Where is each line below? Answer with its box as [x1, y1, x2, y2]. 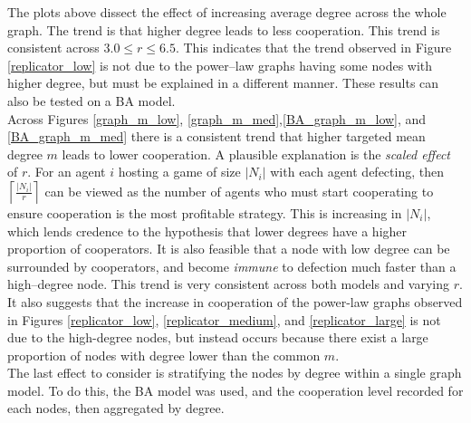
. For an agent [27, 162, 106, 181]
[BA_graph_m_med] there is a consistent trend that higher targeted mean [7, 127, 426, 146]
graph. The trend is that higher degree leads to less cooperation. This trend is [7, 20, 440, 39]
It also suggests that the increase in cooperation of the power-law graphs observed [7, 292, 463, 311]
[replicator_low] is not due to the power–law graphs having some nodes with [7, 55, 433, 74]
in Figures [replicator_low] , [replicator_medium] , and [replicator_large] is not [7, 310, 441, 329]
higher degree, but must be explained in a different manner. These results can [7, 73, 439, 92]
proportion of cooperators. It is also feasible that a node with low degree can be [7, 239, 450, 258]
